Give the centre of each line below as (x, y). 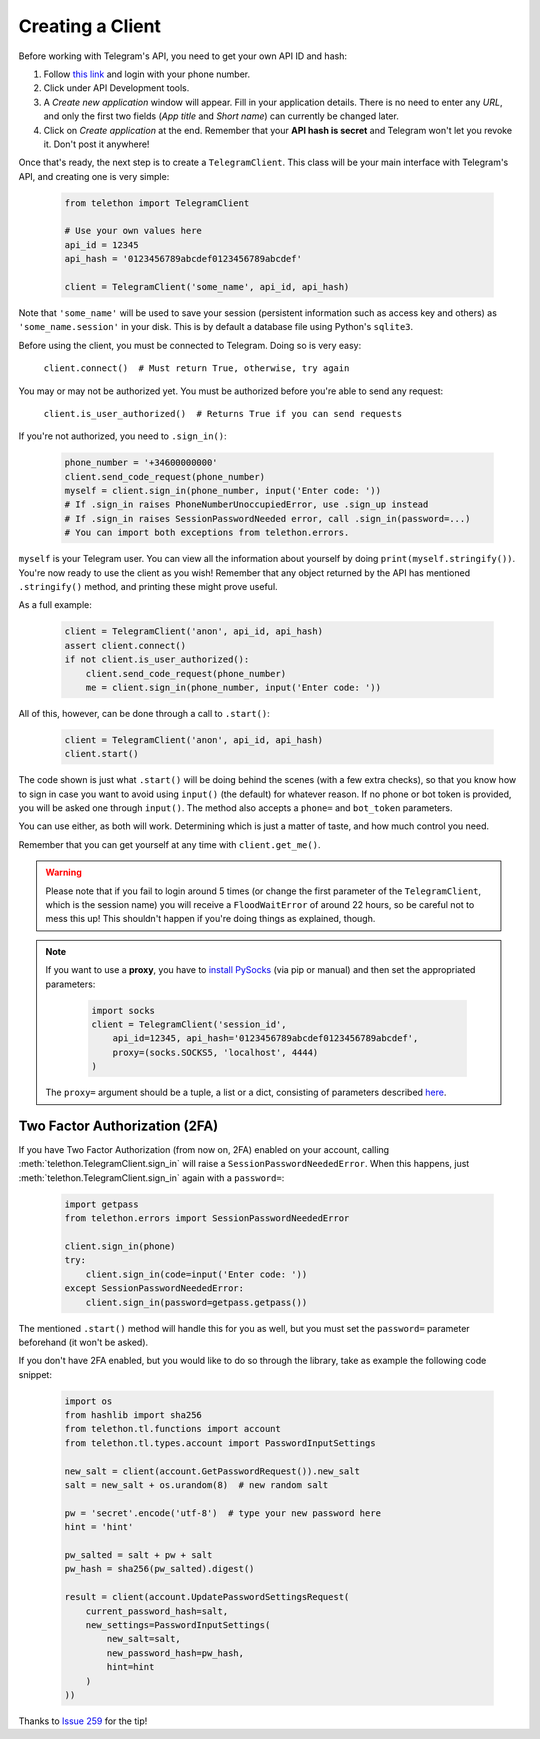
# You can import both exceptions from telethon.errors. (207, 533)
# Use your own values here (133, 231)
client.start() (101, 754)
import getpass (101, 1204)
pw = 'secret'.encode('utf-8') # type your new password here (223, 1513)
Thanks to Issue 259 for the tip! (83, 1721)
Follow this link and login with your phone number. (147, 74)
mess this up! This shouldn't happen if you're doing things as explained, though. (210, 919)
